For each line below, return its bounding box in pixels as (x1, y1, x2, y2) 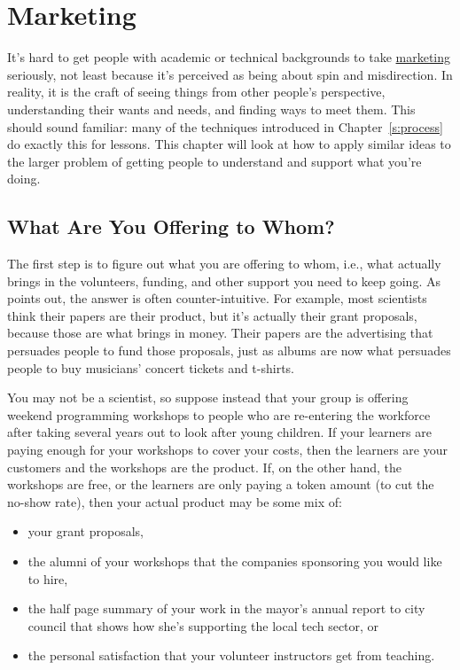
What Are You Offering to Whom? (7, 213, 335, 240)
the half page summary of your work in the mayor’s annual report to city (27, 599, 425, 618)
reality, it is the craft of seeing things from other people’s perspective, (7, 82, 386, 101)
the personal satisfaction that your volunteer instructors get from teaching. (27, 646, 435, 665)
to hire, (27, 569, 68, 588)
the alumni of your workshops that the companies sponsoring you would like (27, 551, 442, 570)
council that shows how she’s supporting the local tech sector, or (27, 616, 379, 635)
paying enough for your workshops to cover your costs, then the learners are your (7, 440, 448, 459)
